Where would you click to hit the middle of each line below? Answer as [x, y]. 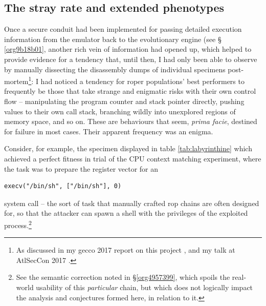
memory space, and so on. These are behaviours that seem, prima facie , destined [131, 121]
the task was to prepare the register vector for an [81, 168]
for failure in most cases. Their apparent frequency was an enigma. [109, 131]
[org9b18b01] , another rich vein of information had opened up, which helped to [128, 49]
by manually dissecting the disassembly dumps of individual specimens [115, 69]
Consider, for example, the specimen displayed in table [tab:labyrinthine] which [128, 148]
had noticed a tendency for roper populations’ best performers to [142, 81]
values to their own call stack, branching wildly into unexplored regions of [120, 111]
